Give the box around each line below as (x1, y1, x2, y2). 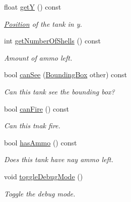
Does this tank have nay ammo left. (4, 154, 113, 165)
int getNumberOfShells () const (4, 35, 101, 46)
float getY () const (4, 2, 61, 12)
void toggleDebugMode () (4, 171, 83, 181)
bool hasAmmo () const (4, 137, 77, 147)
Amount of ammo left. (4, 52, 73, 63)
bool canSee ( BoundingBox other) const (4, 69, 127, 80)
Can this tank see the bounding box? (4, 86, 115, 96)
